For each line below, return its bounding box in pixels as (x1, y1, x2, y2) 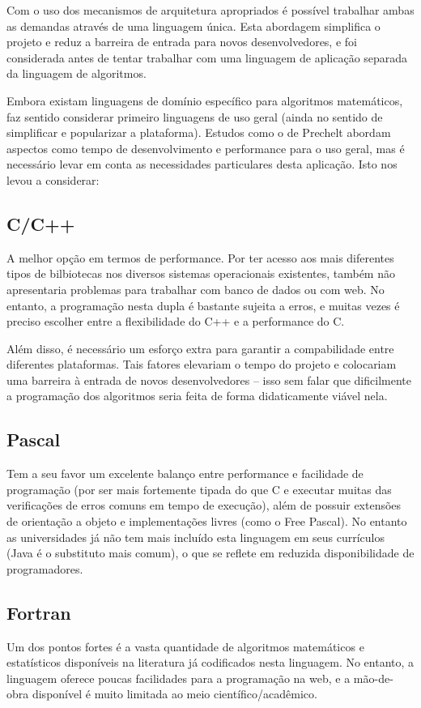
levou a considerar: (6, 171, 100, 188)
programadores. (6, 560, 83, 577)
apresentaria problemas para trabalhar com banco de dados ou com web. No (6, 280, 385, 297)
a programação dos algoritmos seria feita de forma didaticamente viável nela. (6, 387, 388, 404)
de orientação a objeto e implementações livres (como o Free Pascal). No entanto (6, 513, 407, 530)
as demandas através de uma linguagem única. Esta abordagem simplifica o (6, 17, 381, 34)
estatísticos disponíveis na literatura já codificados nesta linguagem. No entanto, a (6, 654, 415, 671)
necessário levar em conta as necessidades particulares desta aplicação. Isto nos (6, 156, 398, 173)
